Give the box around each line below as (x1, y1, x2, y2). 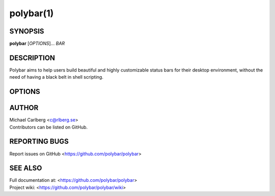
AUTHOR (9, 104, 39, 112)
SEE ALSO (9, 164, 42, 173)
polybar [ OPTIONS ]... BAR (9, 41, 65, 47)
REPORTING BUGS (9, 137, 69, 146)
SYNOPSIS (9, 27, 44, 36)
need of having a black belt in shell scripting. (9, 74, 104, 80)
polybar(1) (9, 8, 54, 19)
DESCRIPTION (9, 53, 56, 62)
